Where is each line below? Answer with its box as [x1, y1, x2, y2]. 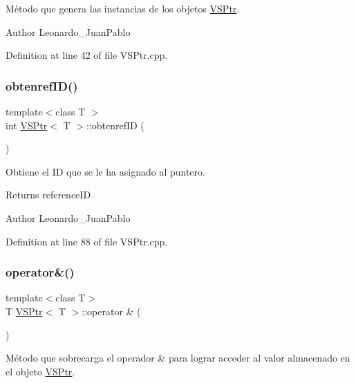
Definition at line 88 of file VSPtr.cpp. [6, 234, 168, 248]
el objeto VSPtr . [6, 364, 75, 378]
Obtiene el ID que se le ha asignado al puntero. [6, 164, 205, 178]
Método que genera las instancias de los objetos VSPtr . [6, 1, 240, 15]
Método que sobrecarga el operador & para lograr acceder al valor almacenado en [6, 351, 350, 365]
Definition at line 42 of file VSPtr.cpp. [6, 48, 168, 62]
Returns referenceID [6, 187, 91, 202]
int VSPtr [6, 118, 48, 132]
